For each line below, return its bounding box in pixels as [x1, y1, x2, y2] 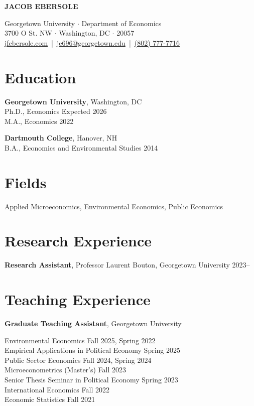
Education [5, 67, 76, 87]
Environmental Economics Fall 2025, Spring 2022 [5, 335, 156, 345]
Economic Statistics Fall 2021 [5, 394, 95, 404]
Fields [5, 172, 47, 192]
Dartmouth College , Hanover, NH [5, 132, 117, 143]
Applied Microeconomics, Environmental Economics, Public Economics [5, 201, 223, 211]
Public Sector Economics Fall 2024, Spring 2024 [5, 354, 152, 365]
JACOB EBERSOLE [5, 1, 78, 11]
